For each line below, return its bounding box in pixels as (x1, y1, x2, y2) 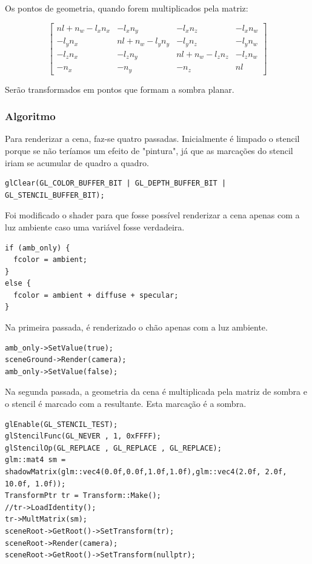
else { (5, 279, 31, 288)
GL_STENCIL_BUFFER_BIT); (5, 190, 105, 200)
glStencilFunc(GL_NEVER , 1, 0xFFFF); (5, 432, 161, 441)
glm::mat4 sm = (5, 455, 66, 465)
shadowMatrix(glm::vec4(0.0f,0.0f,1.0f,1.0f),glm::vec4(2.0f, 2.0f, (5, 468, 287, 476)
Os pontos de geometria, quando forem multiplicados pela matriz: (5, 2, 248, 14)
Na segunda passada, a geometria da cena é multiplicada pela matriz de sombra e (5, 385, 307, 398)
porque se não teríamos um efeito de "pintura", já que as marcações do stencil (5, 144, 293, 156)
